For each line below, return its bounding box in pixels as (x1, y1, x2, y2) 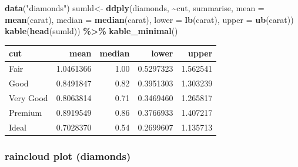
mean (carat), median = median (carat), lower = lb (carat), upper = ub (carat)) (5, 13, 294, 25)
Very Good (9, 91, 48, 103)
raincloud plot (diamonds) (5, 148, 131, 163)
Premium (9, 106, 42, 118)
